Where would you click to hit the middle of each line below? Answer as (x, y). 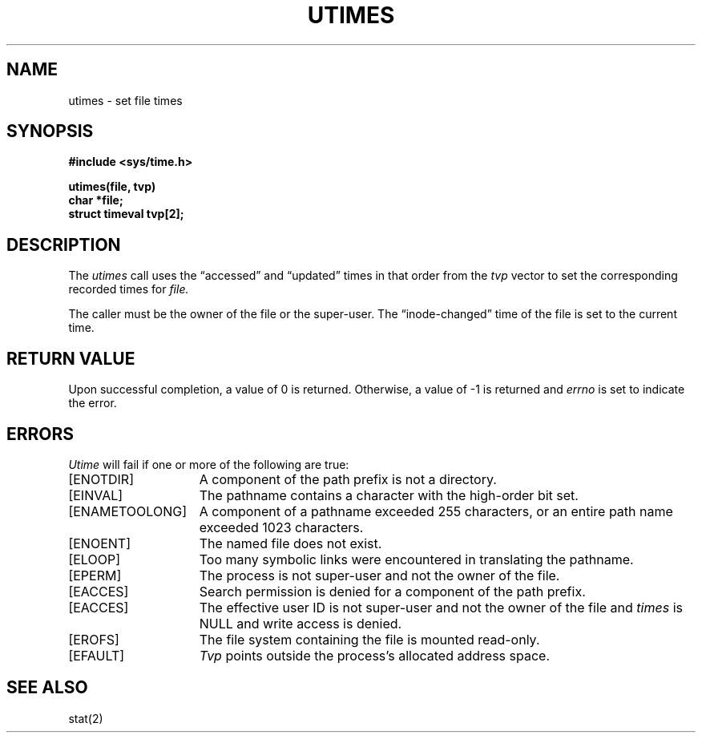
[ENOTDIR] (101, 479)
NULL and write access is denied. (301, 623)
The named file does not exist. (290, 543)
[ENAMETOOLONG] (127, 511)
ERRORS (40, 434)
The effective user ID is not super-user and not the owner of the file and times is (441, 607)
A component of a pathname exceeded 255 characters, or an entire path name (436, 511)
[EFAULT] (97, 655)
